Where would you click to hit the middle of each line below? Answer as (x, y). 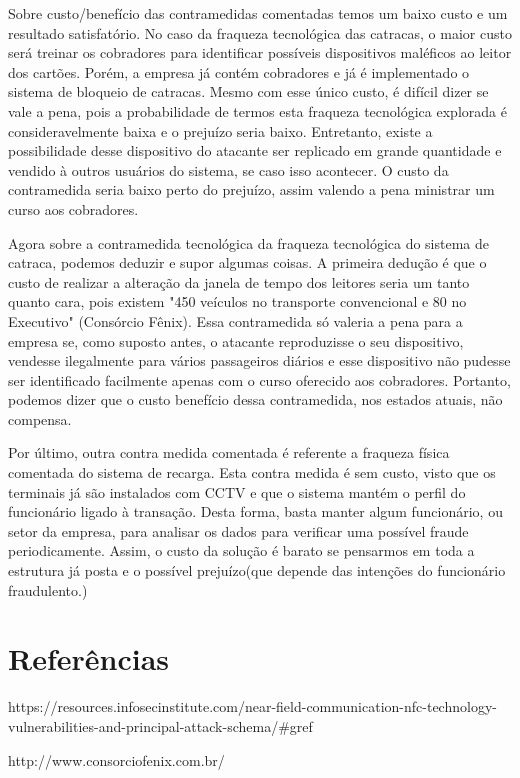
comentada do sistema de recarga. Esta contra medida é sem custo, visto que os (252, 472)
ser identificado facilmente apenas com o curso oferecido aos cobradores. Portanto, (259, 379)
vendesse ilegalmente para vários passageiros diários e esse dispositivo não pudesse (259, 360)
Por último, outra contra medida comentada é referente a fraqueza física (229, 452)
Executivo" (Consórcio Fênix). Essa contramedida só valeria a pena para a (235, 320)
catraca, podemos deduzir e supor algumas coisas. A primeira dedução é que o (247, 262)
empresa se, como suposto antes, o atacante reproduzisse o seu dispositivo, (236, 340)
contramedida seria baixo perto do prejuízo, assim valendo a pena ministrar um (251, 189)
